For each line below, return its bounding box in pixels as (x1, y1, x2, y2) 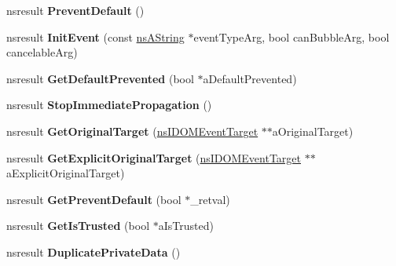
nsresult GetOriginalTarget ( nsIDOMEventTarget (6, 122, 258, 139)
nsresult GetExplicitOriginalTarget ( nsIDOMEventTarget (6, 149, 301, 166)
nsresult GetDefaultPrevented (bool (6, 70, 194, 86)
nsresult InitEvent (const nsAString (6, 28, 185, 45)
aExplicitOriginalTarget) (6, 165, 125, 181)
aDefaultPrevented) (203, 70, 297, 86)
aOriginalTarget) (272, 122, 354, 139)
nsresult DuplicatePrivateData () (6, 243, 181, 260)
